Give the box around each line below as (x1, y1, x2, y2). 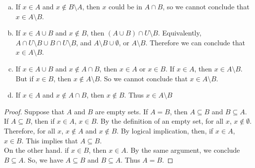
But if (15, 73, 34, 83)
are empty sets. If (95, 106, 148, 116)
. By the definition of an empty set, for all (96, 116, 223, 126)
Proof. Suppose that (4, 106, 65, 116)
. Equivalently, (158, 28, 202, 38)
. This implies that (21, 135, 78, 145)
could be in (108, 1, 142, 11)
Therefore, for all (4, 125, 55, 135)
